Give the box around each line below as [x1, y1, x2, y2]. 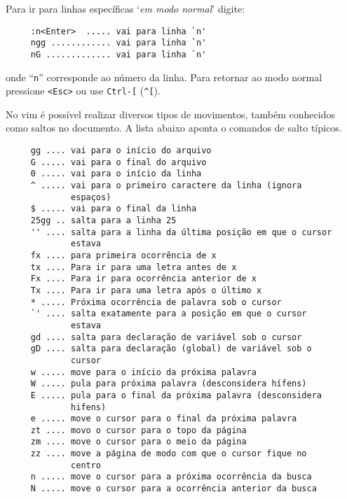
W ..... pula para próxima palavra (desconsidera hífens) [30, 379, 307, 389]
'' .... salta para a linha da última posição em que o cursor [30, 227, 332, 237]
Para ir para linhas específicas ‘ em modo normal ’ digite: [6, 1, 245, 15]
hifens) [71, 402, 107, 412]
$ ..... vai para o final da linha [30, 204, 197, 214]
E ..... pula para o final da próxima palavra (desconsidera [30, 390, 322, 400]
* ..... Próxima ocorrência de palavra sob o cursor [30, 297, 282, 307]
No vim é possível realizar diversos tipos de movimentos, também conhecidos [6, 106, 335, 121]
